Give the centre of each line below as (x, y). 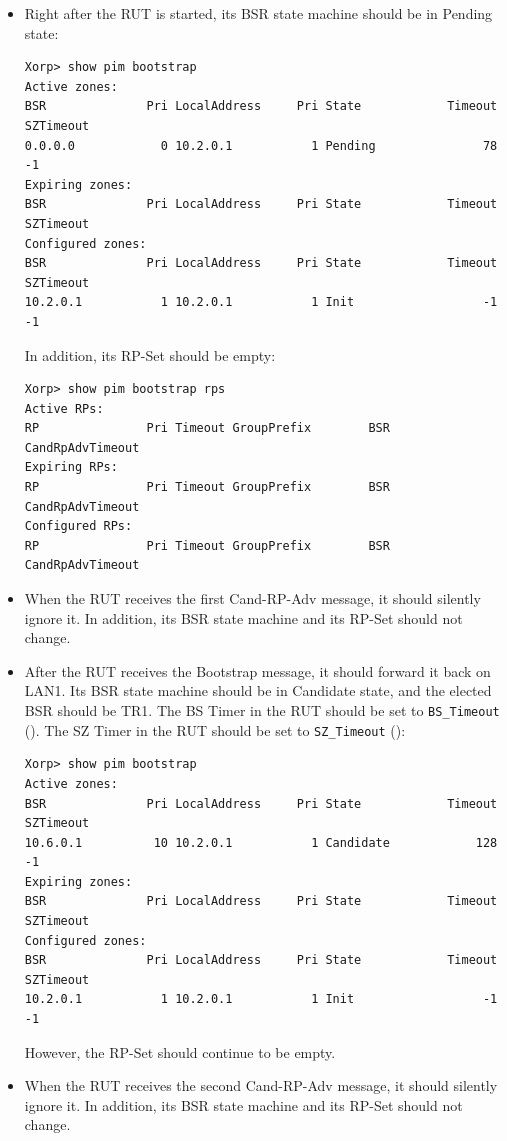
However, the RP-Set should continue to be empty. (180, 1051)
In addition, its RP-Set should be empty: (150, 354)
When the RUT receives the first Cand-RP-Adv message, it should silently (252, 598)
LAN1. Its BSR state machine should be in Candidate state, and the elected (258, 690)
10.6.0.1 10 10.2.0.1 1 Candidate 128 (261, 842)
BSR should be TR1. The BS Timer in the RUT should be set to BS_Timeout (262, 710)
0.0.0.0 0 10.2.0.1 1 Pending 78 (261, 145)
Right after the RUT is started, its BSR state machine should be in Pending (258, 13)
